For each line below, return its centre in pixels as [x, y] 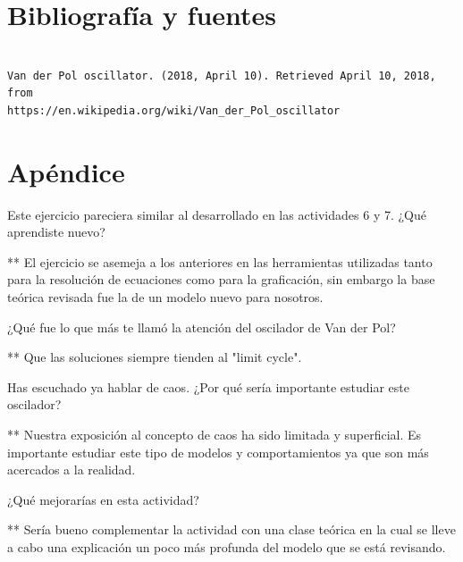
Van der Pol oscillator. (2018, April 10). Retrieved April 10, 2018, [222, 75]
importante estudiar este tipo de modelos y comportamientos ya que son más [218, 452]
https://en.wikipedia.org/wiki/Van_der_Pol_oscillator [174, 110]
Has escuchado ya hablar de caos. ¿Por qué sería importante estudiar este [208, 386]
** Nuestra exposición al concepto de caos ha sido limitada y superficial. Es [215, 434]
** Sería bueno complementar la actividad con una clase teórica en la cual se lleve [231, 529]
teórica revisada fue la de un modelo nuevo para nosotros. [165, 297]
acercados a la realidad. [72, 470]
